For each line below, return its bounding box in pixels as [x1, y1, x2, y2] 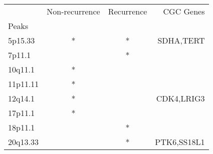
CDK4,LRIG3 [156, 92, 205, 104]
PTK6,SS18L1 [155, 136, 205, 147]
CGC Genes [163, 5, 205, 17]
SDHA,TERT [157, 34, 205, 46]
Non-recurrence [47, 5, 100, 17]
